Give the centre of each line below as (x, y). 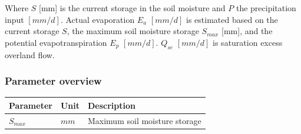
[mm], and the (247, 31)
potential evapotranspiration (56, 42)
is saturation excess (248, 42)
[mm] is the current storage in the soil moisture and (132, 8)
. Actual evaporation (97, 19)
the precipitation (266, 8)
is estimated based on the (232, 19)
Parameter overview (53, 81)
